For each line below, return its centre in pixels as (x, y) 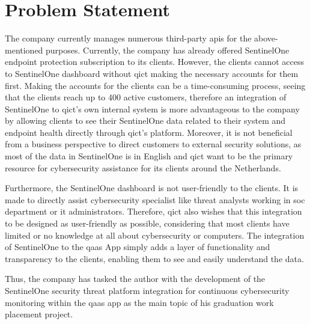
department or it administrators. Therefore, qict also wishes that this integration (153, 211)
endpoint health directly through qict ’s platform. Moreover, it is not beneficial (149, 132)
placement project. (39, 314)
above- (266, 38)
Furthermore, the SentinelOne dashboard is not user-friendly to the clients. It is (152, 188)
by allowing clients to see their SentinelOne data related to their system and (145, 121)
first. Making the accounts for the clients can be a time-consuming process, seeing (155, 85)
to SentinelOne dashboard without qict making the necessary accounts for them (152, 73)
